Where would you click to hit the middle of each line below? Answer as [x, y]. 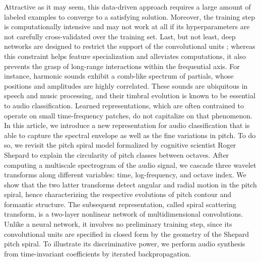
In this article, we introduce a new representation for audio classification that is [127, 125]
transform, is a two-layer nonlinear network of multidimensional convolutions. [124, 214]
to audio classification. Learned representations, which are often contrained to [124, 105]
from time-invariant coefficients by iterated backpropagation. [98, 253]
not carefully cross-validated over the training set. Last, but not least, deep [120, 36]
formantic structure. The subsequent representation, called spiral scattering [120, 204]
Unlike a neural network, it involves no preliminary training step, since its [118, 224]
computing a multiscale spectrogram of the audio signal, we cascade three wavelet [130, 165]
